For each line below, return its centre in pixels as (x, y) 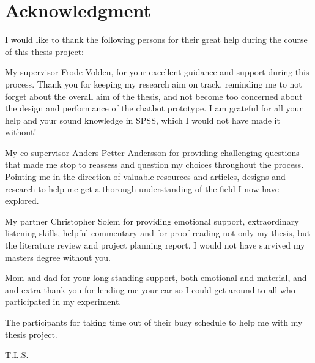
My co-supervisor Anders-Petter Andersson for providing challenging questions (152, 152)
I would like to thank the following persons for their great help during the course (156, 39)
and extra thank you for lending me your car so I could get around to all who (150, 289)
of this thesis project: (44, 51)
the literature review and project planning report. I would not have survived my (155, 245)
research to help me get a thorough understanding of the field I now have (142, 188)
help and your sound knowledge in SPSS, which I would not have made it (143, 120)
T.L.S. (17, 355)
